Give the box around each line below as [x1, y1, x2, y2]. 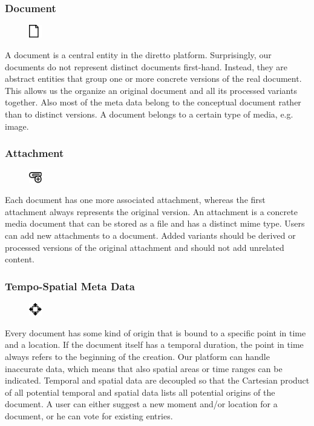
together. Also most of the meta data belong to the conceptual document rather [5, 96, 301, 108]
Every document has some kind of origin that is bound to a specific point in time [5, 326, 306, 339]
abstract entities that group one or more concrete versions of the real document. [5, 72, 302, 85]
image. [5, 119, 29, 132]
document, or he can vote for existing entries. [5, 409, 173, 422]
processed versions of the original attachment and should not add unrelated [5, 241, 284, 253]
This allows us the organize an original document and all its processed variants [5, 84, 297, 96]
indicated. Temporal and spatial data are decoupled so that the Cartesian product [5, 374, 310, 387]
